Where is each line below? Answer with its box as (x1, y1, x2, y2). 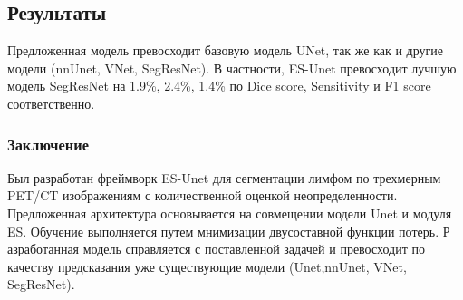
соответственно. (7, 93, 95, 112)
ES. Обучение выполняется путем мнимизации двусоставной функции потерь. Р (7, 221, 450, 240)
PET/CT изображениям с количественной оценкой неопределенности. (7, 186, 398, 205)
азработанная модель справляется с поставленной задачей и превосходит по (7, 239, 425, 258)
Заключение (7, 132, 89, 155)
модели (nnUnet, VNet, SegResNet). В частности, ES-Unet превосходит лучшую (7, 58, 457, 77)
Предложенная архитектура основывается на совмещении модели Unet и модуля (7, 203, 452, 222)
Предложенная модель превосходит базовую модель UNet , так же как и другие (7, 41, 444, 60)
